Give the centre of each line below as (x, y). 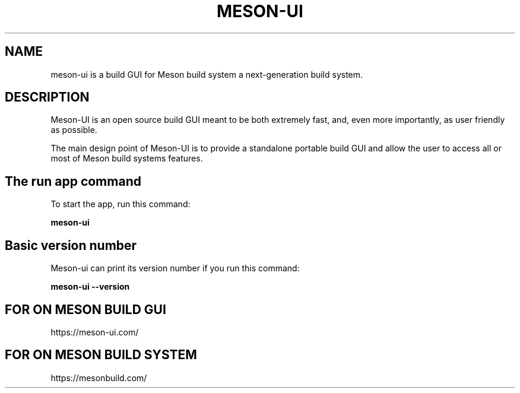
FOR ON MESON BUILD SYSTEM (101, 355)
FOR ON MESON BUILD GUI (85, 309)
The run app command (73, 181)
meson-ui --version (90, 287)
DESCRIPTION (47, 97)
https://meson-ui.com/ (95, 332)
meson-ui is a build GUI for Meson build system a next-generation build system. (207, 74)
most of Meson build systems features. (127, 159)
